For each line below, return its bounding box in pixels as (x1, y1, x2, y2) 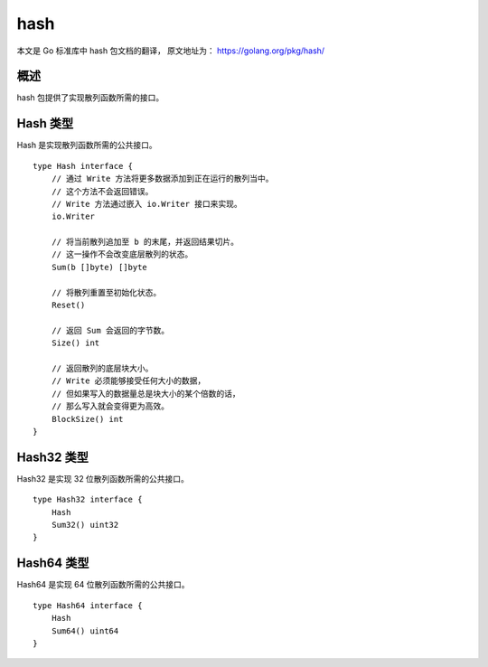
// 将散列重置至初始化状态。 (51, 287, 162, 297)
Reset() (51, 300, 86, 311)
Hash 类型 (16, 116, 74, 131)
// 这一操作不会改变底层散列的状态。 (51, 249, 193, 259)
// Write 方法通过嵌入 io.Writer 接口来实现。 (51, 199, 243, 209)
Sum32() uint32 (51, 520, 119, 531)
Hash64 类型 (16, 556, 89, 571)
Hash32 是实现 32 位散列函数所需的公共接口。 (16, 473, 190, 484)
